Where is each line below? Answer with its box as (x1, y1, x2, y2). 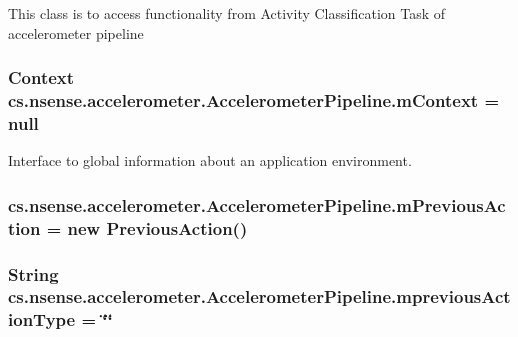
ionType (8, 307, 76, 332)
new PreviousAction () (67, 215, 248, 240)
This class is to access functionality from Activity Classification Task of (8, 3, 446, 23)
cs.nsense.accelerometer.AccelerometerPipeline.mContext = (8, 88, 500, 113)
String (8, 261, 59, 286)
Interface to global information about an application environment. (8, 150, 412, 171)
